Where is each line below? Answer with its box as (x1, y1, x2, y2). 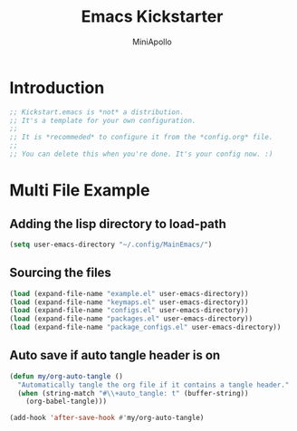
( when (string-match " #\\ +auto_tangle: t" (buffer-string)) (17, 388, 249, 397)
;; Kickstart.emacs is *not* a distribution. (9, 107, 184, 117)
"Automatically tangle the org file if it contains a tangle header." (17, 380, 290, 389)
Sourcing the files (9, 265, 111, 281)
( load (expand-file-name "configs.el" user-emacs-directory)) (9, 306, 249, 315)
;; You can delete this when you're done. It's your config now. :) (9, 149, 273, 159)
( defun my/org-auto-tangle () (9, 371, 124, 381)
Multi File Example (9, 180, 150, 201)
